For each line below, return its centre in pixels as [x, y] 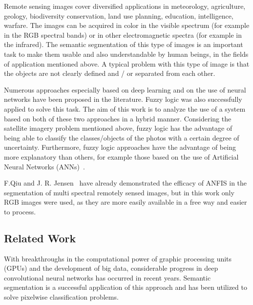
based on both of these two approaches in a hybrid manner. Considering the [118, 118]
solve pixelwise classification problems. [61, 297]
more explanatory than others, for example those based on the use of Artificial [121, 156]
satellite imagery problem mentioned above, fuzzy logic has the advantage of [118, 128]
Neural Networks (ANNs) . [44, 166]
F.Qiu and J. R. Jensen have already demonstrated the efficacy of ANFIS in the [126, 183]
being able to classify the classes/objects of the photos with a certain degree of [122, 137]
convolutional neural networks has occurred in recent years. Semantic [107, 277]
